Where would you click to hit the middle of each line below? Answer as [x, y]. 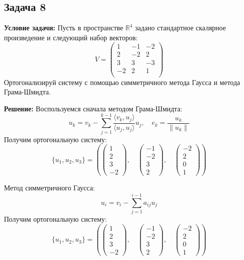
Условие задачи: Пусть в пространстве [64, 28]
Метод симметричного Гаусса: [49, 188]
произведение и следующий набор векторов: [71, 37]
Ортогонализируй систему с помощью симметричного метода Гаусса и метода [122, 82]
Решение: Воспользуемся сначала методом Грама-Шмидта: [93, 108]
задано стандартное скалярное [180, 28]
